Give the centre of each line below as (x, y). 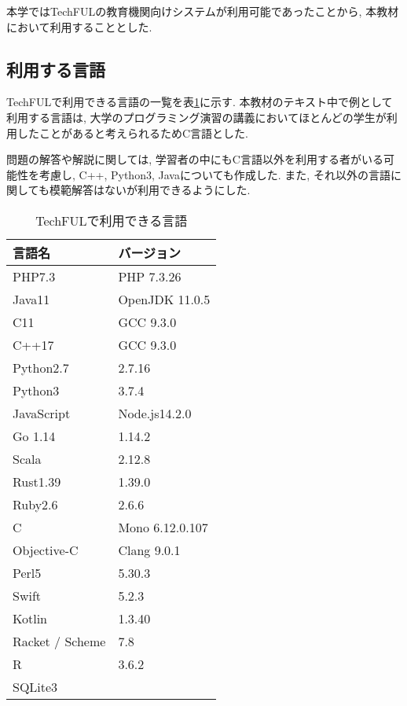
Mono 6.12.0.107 (163, 527)
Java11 (31, 299)
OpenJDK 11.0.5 (164, 299)
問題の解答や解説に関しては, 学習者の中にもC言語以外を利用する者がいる (195, 159)
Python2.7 (41, 367)
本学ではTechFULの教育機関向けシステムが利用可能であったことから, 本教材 (203, 11)
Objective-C (46, 550)
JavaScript (42, 413)
